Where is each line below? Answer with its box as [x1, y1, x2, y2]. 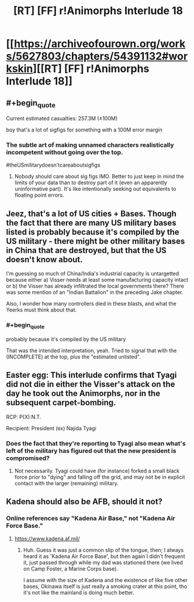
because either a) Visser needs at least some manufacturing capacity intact [6, 276, 189, 283]
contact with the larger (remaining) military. [14, 479, 119, 486]
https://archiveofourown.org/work [13, 37, 186, 50]
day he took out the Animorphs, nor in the [6, 388, 161, 398]
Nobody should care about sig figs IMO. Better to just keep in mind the [14, 173, 184, 180]
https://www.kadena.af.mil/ [14, 535, 80, 542]
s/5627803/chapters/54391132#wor [6, 50, 188, 63]
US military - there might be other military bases [6, 236, 185, 246]
